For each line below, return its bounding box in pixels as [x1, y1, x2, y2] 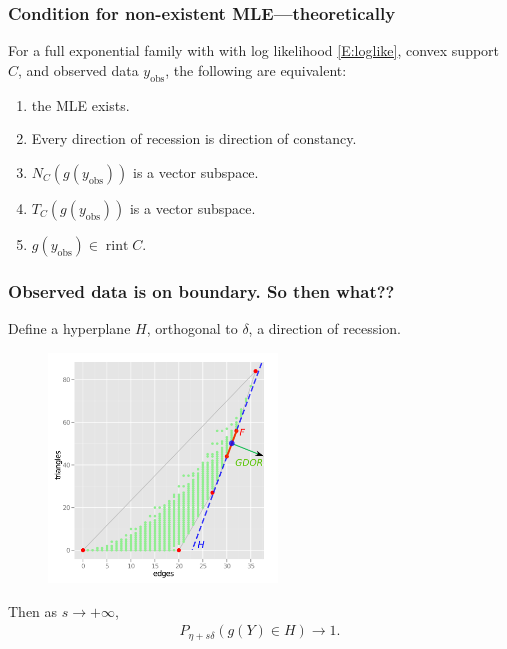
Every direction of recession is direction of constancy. [31, 128, 357, 149]
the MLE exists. [31, 94, 130, 115]
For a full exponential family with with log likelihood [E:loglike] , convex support [8, 40, 500, 61]
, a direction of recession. [248, 318, 401, 339]
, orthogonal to [146, 318, 238, 339]
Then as [8, 600, 58, 621]
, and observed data [18, 59, 139, 80]
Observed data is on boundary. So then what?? [8, 278, 395, 303]
